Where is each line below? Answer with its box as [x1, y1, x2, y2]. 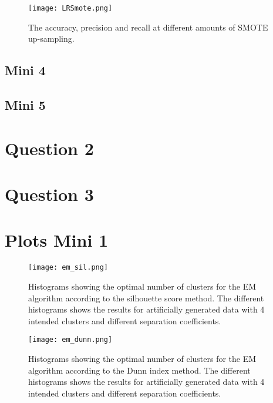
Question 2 [5, 136, 94, 160]
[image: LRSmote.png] [28, 4, 113, 12]
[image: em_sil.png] [28, 263, 109, 272]
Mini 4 [5, 61, 46, 79]
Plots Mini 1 [5, 228, 109, 252]
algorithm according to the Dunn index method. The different [28, 364, 251, 376]
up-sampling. [28, 32, 75, 45]
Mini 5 [5, 96, 46, 114]
